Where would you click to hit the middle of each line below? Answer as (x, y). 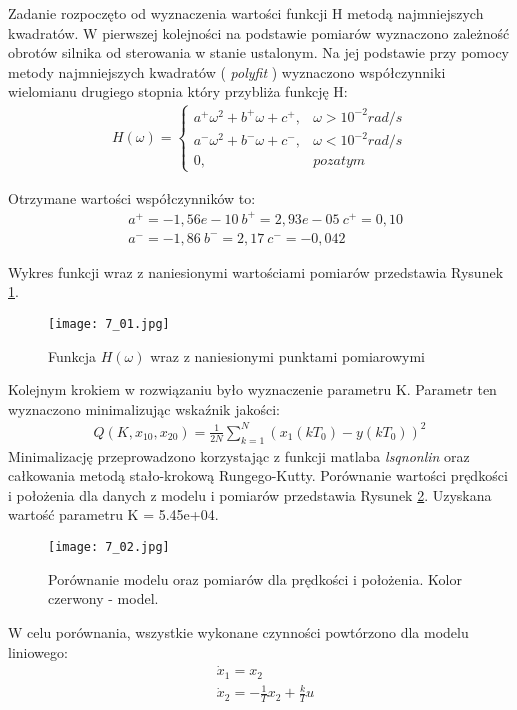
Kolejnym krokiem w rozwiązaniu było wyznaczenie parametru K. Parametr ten (252, 389)
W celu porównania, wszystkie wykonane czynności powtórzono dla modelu (238, 631)
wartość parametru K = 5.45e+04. (113, 514)
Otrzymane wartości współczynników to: (132, 197)
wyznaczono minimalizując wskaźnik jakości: (144, 408)
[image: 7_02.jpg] (109, 547)
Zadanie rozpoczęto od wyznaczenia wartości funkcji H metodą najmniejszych (246, 13)
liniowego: (38, 651)
